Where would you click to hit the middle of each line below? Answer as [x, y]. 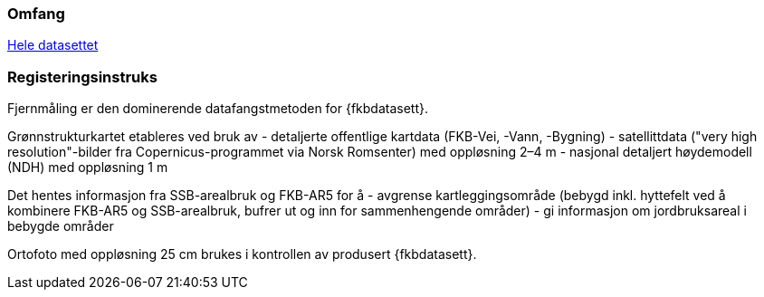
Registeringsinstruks [82, 77]
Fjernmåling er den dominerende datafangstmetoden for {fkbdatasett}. [218, 109]
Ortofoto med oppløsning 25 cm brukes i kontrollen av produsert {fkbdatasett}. [242, 254]
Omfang [36, 14]
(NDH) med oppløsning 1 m [88, 168]
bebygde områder [61, 226]
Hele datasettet [53, 45]
